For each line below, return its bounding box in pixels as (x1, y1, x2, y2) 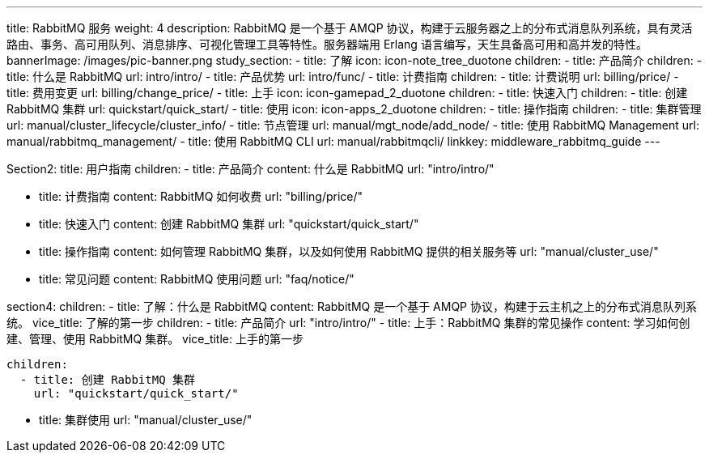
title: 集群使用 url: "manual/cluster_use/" (39, 413, 253, 427)
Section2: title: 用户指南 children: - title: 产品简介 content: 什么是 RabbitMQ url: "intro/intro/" (6, 162, 495, 176)
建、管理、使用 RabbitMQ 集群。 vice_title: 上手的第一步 (6, 332, 304, 346)
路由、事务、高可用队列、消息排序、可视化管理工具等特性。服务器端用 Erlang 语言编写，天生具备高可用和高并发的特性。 (6, 37, 647, 51)
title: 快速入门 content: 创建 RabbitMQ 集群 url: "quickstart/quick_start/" (39, 217, 419, 231)
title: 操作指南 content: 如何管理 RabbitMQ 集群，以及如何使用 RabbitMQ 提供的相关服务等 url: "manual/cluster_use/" (39, 244, 659, 258)
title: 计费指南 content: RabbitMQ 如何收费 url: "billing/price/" (39, 189, 363, 203)
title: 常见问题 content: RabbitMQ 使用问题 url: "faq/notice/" (39, 272, 354, 286)
